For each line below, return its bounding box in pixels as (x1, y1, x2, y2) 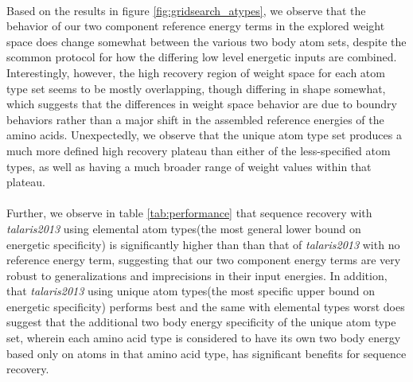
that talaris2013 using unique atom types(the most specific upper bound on (6, 283, 375, 299)
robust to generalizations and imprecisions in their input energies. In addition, (6, 267, 388, 283)
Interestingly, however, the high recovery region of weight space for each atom (6, 64, 385, 80)
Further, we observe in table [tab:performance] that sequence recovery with (6, 205, 372, 221)
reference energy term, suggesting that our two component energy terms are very (6, 251, 401, 268)
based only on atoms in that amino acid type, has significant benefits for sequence (6, 345, 407, 361)
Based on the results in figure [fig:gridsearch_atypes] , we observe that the (6, 2, 366, 18)
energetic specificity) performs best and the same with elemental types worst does (6, 298, 405, 314)
